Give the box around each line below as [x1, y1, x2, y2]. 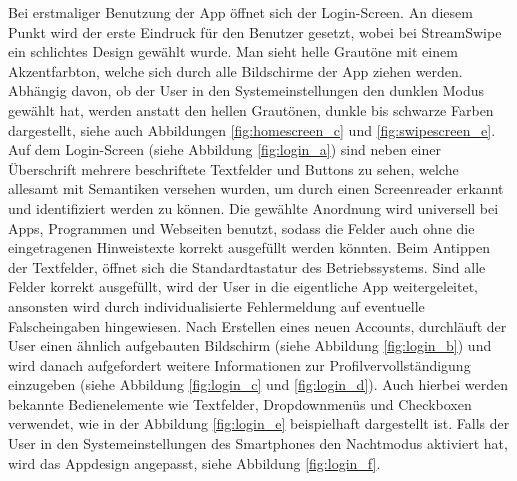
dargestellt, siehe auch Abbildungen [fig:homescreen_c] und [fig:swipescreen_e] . [8, 119, 496, 140]
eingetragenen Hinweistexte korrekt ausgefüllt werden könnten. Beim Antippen [8, 237, 490, 258]
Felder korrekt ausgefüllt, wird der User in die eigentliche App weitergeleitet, [8, 276, 479, 297]
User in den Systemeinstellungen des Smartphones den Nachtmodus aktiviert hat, [8, 433, 508, 454]
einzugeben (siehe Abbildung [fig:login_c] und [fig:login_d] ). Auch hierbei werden [8, 374, 508, 395]
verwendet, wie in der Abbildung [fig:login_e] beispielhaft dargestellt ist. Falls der [8, 413, 510, 434]
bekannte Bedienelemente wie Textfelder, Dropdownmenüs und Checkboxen [8, 393, 472, 414]
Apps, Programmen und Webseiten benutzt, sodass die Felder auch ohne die [8, 217, 475, 238]
